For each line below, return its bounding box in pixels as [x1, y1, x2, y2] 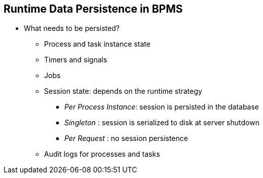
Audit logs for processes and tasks [44, 150, 160, 159]
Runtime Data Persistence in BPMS [4, 3, 183, 15]
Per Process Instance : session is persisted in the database [64, 102, 259, 112]
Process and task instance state [44, 40, 151, 49]
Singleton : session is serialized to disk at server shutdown [64, 118, 259, 127]
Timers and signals [44, 55, 107, 64]
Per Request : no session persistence [64, 134, 188, 143]
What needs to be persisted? [24, 24, 120, 33]
